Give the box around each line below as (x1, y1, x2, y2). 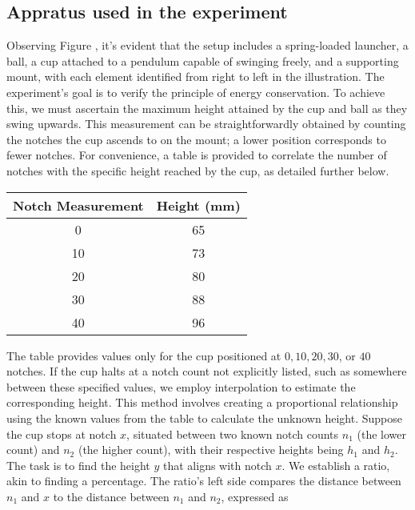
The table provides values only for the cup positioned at (6, 347, 281, 363)
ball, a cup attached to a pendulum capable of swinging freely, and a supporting (6, 52, 399, 69)
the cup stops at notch (6, 425, 117, 442)
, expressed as (221, 488, 289, 504)
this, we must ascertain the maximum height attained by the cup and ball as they (6, 99, 408, 116)
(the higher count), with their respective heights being (78, 441, 344, 458)
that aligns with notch (163, 456, 272, 473)
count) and (6, 441, 60, 458)
